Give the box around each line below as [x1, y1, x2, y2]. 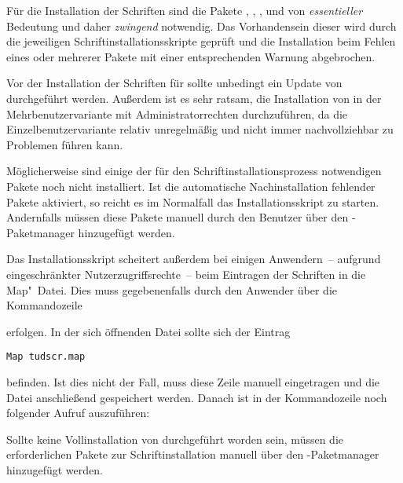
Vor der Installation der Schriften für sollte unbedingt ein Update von [6, 75, 343, 91]
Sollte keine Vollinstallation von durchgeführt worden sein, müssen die [6, 430, 344, 447]
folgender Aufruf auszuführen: [6, 404, 150, 421]
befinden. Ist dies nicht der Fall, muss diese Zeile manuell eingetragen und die [6, 373, 380, 390]
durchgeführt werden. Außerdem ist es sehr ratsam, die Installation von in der [6, 90, 382, 106]
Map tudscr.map [6, 351, 86, 363]
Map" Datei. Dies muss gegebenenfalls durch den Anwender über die [6, 281, 337, 298]
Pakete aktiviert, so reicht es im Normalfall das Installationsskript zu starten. [6, 193, 379, 210]
